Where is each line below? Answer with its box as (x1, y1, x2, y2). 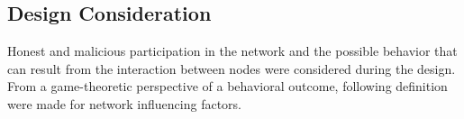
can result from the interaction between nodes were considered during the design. (7, 59, 456, 78)
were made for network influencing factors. (7, 94, 242, 113)
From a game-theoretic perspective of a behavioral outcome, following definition (7, 77, 448, 96)
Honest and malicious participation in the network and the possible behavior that (7, 41, 458, 60)
